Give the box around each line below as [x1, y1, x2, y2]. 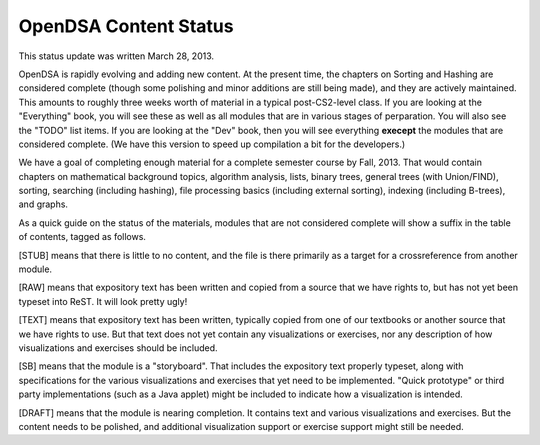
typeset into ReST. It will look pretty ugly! [18, 295, 188, 307]
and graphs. [18, 198, 69, 210]
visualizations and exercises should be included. [18, 341, 218, 354]
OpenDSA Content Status [18, 15, 234, 37]
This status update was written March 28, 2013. [18, 50, 215, 62]
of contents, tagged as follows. [18, 231, 147, 243]
